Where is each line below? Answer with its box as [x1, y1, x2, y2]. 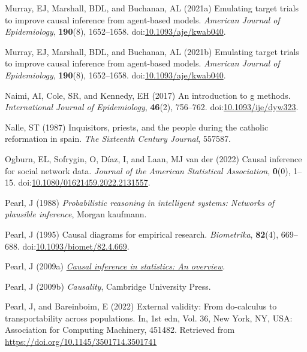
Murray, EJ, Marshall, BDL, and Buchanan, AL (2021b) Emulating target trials [5, 45, 299, 57]
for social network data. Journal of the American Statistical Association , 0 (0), [5, 164, 291, 177]
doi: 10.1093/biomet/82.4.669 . [22, 239, 130, 252]
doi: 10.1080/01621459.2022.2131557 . [18, 176, 151, 189]
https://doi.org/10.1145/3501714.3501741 [5, 335, 157, 348]
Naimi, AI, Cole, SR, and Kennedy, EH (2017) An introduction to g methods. [5, 89, 291, 101]
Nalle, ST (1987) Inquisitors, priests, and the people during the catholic [5, 120, 269, 133]
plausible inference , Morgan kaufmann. [5, 208, 147, 220]
